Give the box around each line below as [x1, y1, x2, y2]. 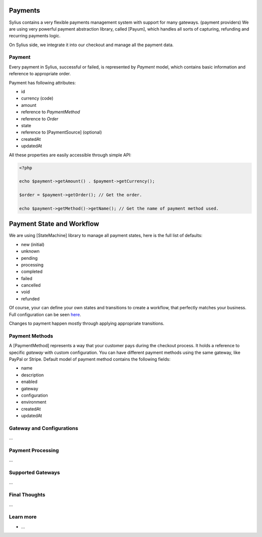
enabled [21, 379, 37, 385]
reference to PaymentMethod [21, 109, 80, 115]
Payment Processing [9, 447, 59, 453]
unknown [21, 248, 40, 254]
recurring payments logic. [9, 33, 61, 39]
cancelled [21, 282, 41, 288]
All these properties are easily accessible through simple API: [9, 152, 131, 158]
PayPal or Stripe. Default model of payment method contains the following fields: [9, 356, 171, 362]
